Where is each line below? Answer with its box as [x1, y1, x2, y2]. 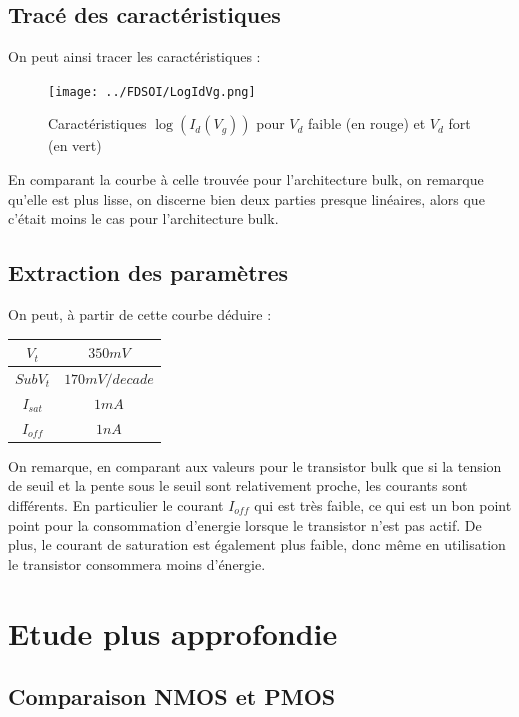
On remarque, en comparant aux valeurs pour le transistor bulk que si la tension [8, 455, 502, 476]
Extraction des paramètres [8, 257, 289, 288]
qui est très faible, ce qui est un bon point [254, 494, 512, 515]
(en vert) [48, 135, 102, 156]
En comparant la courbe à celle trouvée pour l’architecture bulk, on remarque [8, 169, 484, 190]
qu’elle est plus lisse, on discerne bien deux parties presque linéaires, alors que [8, 188, 485, 209]
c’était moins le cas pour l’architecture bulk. [8, 208, 279, 229]
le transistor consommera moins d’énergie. [8, 553, 266, 574]
